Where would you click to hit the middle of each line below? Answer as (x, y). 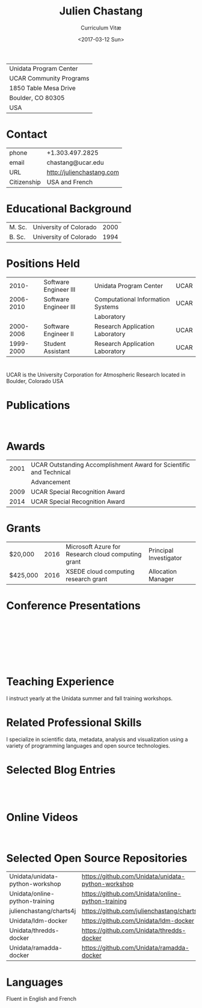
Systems (106, 307)
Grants (23, 528)
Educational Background (69, 209)
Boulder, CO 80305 (37, 97)
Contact (27, 134)
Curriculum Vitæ (101, 28)
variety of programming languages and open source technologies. (88, 745)
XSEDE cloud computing (100, 571)
